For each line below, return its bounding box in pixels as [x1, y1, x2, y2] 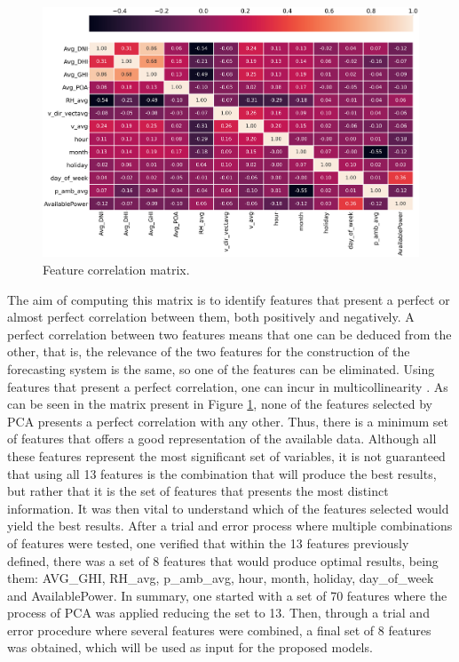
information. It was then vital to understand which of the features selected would [7, 498, 449, 517]
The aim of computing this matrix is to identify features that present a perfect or [7, 290, 450, 308]
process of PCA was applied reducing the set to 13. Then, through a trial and [7, 603, 430, 622]
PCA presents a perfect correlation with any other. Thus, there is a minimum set [7, 411, 449, 430]
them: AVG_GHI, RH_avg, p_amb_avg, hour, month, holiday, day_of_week [7, 569, 434, 587]
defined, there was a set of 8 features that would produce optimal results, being [7, 551, 439, 570]
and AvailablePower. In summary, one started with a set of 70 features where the [7, 586, 447, 604]
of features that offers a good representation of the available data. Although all [7, 429, 437, 448]
